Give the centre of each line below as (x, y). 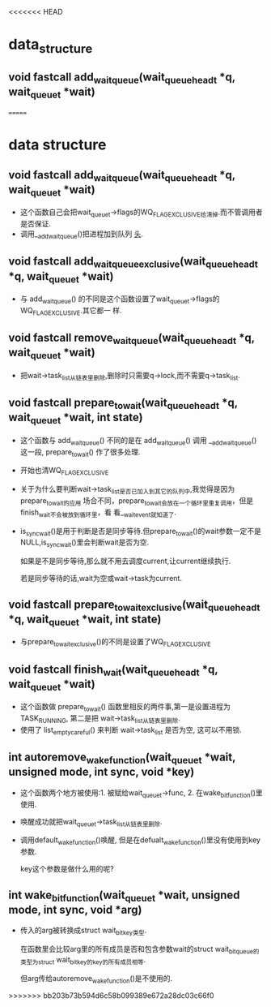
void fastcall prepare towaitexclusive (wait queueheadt (134, 605)
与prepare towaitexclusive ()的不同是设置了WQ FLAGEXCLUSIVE (116, 643)
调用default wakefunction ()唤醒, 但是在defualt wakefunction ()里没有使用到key (140, 841)
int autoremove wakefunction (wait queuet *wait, (122, 758)
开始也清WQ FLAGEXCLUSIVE (64, 471)
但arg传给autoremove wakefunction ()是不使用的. (96, 979)
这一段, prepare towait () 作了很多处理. (80, 452)
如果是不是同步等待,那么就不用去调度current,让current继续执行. (125, 561)
